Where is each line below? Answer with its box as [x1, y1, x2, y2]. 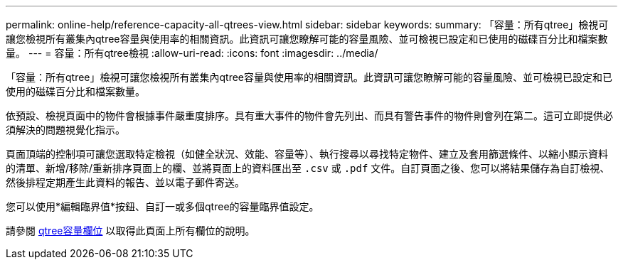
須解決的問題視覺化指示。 [6, 124, 125, 136]
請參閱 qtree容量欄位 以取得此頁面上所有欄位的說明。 [6, 225, 255, 237]
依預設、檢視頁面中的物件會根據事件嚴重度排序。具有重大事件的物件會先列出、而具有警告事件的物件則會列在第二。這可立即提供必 [6, 109, 613, 121]
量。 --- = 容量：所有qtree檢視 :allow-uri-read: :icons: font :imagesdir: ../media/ [6, 47, 378, 59]
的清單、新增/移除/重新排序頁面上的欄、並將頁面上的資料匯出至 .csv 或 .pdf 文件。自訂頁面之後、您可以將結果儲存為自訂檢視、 [6, 162, 610, 174]
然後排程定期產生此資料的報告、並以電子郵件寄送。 [6, 176, 245, 188]
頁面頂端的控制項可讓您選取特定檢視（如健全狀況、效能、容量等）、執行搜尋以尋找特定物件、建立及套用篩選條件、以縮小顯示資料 [6, 148, 608, 160]
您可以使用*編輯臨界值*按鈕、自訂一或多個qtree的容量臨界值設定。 [6, 200, 319, 212]
